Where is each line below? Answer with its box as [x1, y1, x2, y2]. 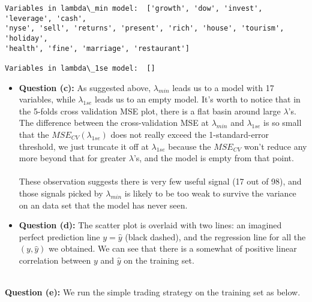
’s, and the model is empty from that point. [133, 152, 294, 164]
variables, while [19, 93, 76, 105]
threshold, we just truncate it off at [19, 140, 149, 152]
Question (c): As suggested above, [19, 81, 151, 93]
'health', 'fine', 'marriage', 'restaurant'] [5, 44, 190, 53]
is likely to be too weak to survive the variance [124, 186, 296, 199]
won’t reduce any [244, 140, 307, 152]
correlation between [19, 253, 91, 266]
